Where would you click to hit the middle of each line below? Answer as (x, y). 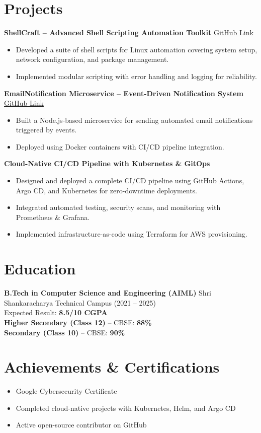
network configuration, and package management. (92, 59)
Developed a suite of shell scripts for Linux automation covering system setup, (137, 49)
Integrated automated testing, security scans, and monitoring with (118, 207)
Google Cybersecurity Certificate (66, 391)
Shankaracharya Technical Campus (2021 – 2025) (80, 302)
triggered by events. (46, 130)
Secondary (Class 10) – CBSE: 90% (65, 332)
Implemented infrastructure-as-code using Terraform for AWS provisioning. (132, 234)
